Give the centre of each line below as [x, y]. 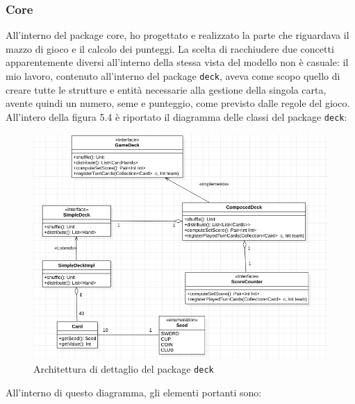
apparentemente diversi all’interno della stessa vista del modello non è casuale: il [177, 62]
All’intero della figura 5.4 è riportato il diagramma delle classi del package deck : [176, 116]
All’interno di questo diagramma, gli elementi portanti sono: [134, 392]
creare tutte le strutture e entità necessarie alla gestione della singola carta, [166, 89]
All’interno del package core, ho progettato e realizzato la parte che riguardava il [177, 35]
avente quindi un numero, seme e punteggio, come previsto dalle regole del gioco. [178, 103]
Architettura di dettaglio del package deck [124, 368]
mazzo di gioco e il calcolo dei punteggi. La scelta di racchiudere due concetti [170, 48]
